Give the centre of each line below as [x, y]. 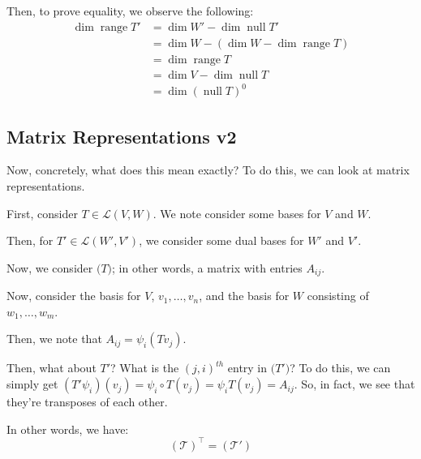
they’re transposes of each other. [87, 402]
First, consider [42, 213]
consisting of [338, 296]
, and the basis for [244, 296]
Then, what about [52, 368]
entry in [247, 368]
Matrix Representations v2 [122, 136]
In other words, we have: [68, 429]
